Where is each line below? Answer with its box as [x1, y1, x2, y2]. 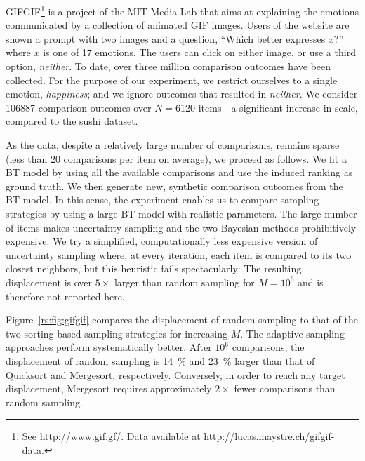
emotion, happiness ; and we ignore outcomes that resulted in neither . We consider [6, 86, 358, 101]
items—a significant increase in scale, [198, 100, 358, 114]
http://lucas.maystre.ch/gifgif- [204, 429, 335, 443]
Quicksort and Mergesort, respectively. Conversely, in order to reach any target [6, 367, 345, 382]
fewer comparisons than [234, 381, 336, 396]
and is [297, 274, 324, 289]
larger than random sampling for [114, 274, 255, 289]
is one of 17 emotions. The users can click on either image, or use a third [43, 45, 356, 60]
